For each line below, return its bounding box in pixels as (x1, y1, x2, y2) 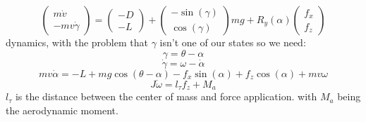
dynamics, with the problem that (6, 35, 148, 49)
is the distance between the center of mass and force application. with (15, 89, 317, 104)
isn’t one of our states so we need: (159, 35, 306, 49)
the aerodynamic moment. (6, 103, 118, 118)
